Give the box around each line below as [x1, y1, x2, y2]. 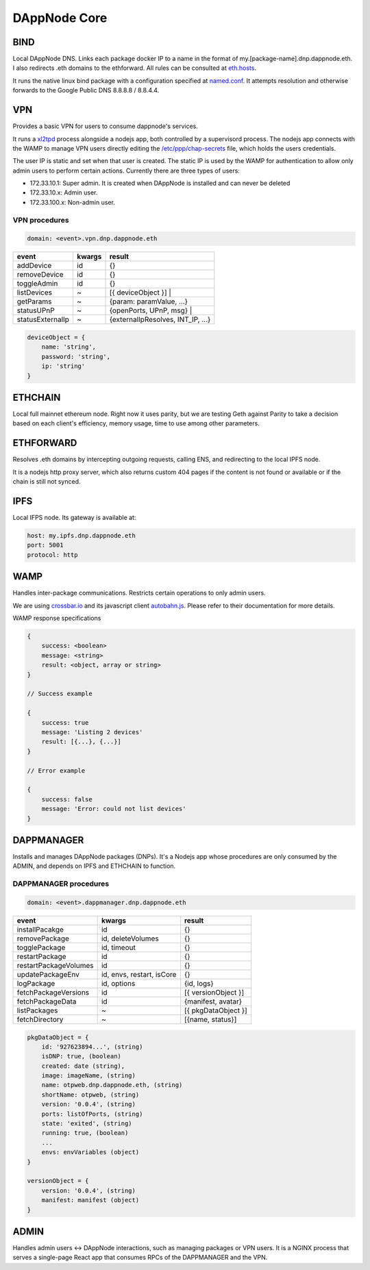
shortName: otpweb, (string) [41, 1091, 140, 1099]
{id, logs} [184, 978, 214, 988]
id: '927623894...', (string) [41, 1043, 143, 1051]
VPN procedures [12, 215, 69, 225]
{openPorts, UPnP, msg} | [109, 306, 193, 315]
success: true [41, 719, 89, 726]
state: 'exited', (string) [41, 1120, 133, 1128]
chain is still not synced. [12, 477, 82, 486]
